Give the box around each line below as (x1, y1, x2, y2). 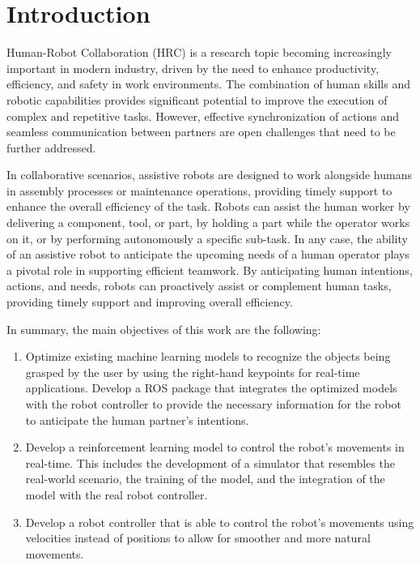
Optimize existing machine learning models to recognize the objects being (25, 348, 391, 365)
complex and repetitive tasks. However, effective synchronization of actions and (6, 107, 399, 124)
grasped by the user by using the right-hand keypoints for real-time (25, 363, 360, 380)
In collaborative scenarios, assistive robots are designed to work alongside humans (6, 166, 412, 183)
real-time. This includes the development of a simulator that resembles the (25, 454, 396, 471)
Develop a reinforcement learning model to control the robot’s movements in (25, 439, 405, 456)
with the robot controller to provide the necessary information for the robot (25, 396, 401, 412)
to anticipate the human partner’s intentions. (25, 411, 249, 428)
